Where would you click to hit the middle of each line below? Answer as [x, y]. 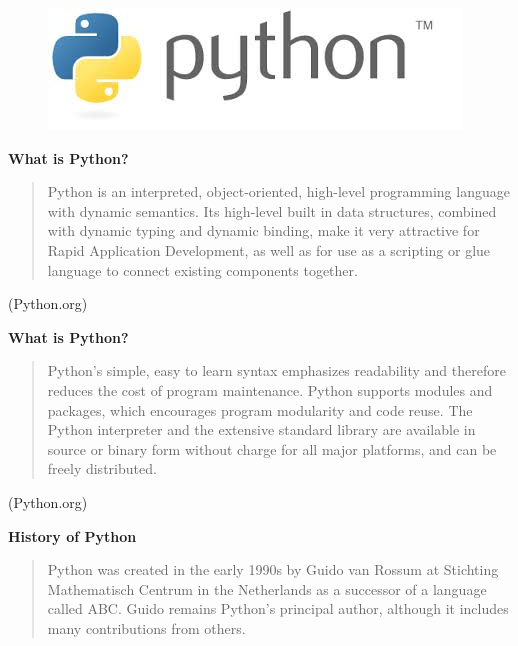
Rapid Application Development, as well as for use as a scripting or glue [269, 249]
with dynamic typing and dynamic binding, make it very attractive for [263, 230]
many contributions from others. [146, 627]
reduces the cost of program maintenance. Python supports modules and [270, 389]
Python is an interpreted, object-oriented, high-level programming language [278, 191]
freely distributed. [102, 468]
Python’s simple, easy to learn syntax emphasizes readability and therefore [276, 370]
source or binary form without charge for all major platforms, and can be [272, 448]
